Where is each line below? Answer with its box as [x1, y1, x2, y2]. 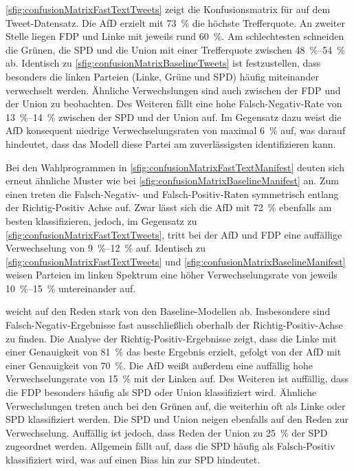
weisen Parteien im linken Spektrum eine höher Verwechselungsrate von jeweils [5, 267, 338, 282]
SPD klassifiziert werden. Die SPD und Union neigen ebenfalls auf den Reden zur [5, 412, 349, 426]
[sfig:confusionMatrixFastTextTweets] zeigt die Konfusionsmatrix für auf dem [5, 2, 331, 16]
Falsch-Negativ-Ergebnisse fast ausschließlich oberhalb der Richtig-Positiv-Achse [5, 318, 343, 332]
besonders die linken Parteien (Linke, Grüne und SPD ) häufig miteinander [5, 69, 319, 83]
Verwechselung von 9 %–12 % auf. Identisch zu [5, 241, 206, 255]
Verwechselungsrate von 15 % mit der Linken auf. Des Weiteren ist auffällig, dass [5, 371, 349, 386]
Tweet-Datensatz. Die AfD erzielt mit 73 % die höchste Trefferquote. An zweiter [5, 15, 345, 30]
